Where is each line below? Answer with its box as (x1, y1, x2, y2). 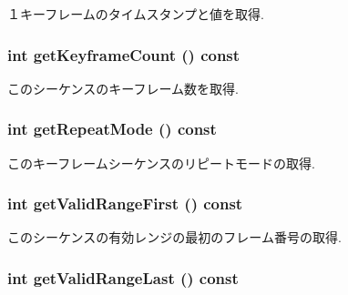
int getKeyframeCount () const (7, 43, 241, 66)
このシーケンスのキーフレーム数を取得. (7, 78, 239, 97)
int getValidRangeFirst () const (7, 192, 243, 215)
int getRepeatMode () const (7, 117, 217, 140)
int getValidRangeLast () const (7, 266, 239, 289)
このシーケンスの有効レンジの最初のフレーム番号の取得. (7, 228, 342, 247)
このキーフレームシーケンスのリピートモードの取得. (7, 153, 315, 172)
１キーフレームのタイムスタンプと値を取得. (7, 5, 264, 23)
